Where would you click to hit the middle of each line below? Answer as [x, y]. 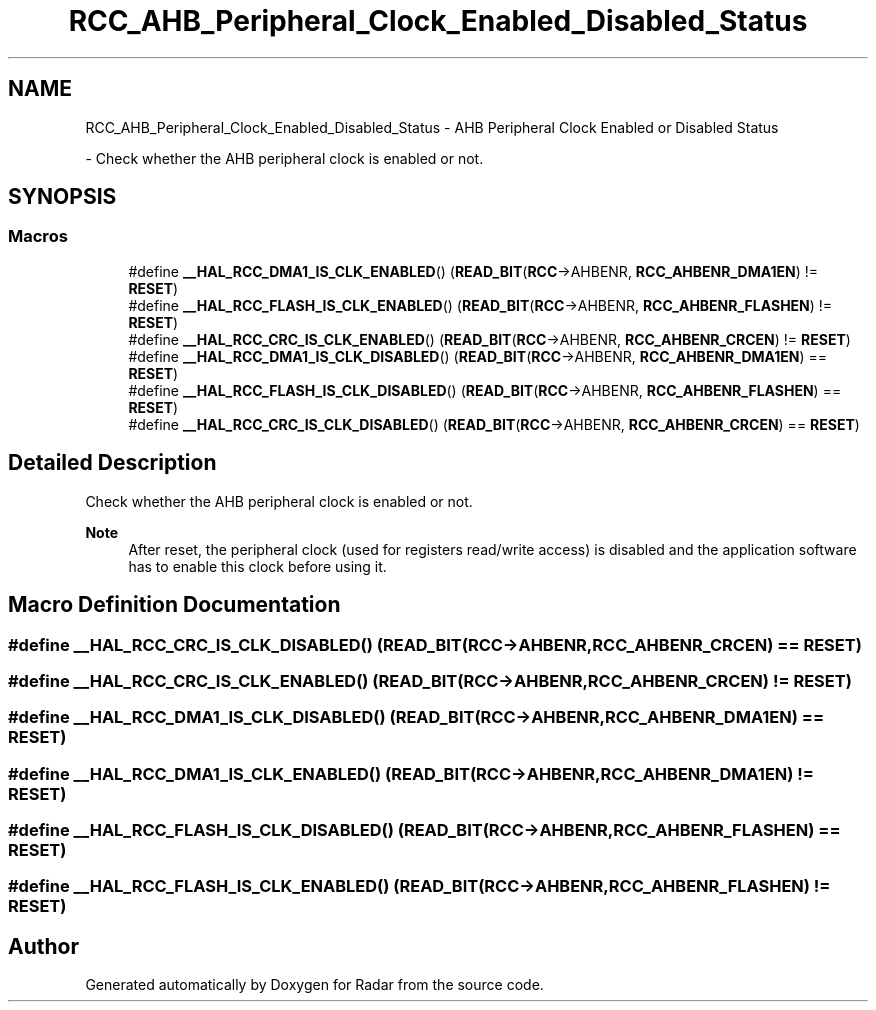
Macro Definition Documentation [174, 605]
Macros [38, 236]
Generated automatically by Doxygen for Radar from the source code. [314, 985]
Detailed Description [112, 463]
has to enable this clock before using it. [257, 566]
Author [43, 946]
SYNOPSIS [62, 197]
